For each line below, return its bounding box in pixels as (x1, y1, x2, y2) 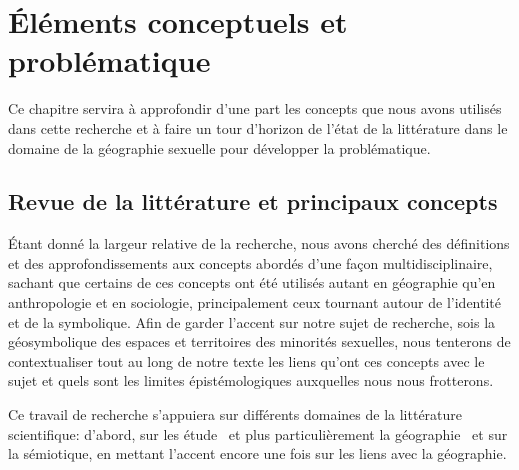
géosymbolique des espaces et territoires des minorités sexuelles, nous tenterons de (8, 331, 511, 352)
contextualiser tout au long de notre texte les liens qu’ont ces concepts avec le (8, 350, 485, 371)
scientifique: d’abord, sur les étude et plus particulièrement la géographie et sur (8, 423, 508, 444)
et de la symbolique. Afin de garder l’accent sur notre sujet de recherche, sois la (8, 311, 496, 332)
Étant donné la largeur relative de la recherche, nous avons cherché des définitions (8, 233, 510, 254)
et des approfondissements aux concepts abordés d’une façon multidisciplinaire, (8, 252, 493, 273)
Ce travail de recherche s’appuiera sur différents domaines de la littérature (8, 404, 463, 425)
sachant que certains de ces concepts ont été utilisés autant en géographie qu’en (8, 272, 496, 293)
